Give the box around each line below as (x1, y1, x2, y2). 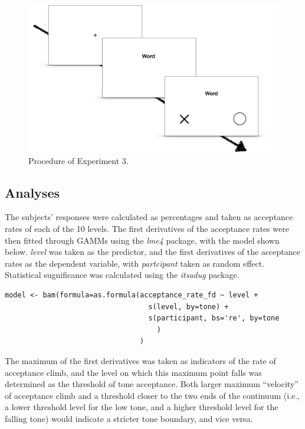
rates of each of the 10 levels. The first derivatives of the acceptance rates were (5, 222, 289, 235)
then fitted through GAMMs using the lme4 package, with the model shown (5, 234, 280, 246)
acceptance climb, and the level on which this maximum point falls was (5, 366, 262, 378)
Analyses (5, 183, 60, 201)
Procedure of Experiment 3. (28, 154, 129, 166)
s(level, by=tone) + (148, 302, 229, 311)
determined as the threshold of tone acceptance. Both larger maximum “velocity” (5, 378, 299, 390)
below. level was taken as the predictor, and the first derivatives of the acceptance (5, 245, 300, 258)
